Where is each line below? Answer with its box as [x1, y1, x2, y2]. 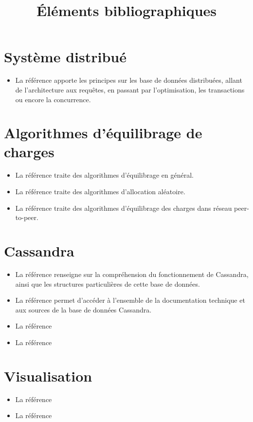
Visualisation [4, 366, 92, 385]
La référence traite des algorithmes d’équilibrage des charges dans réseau [15, 202, 232, 213]
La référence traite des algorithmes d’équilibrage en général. [15, 170, 194, 180]
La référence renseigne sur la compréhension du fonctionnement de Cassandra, [15, 269, 249, 279]
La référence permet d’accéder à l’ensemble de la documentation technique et [15, 295, 245, 305]
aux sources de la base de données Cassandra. [15, 304, 152, 314]
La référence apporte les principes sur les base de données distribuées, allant [15, 75, 242, 85]
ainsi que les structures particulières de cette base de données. [15, 278, 200, 289]
